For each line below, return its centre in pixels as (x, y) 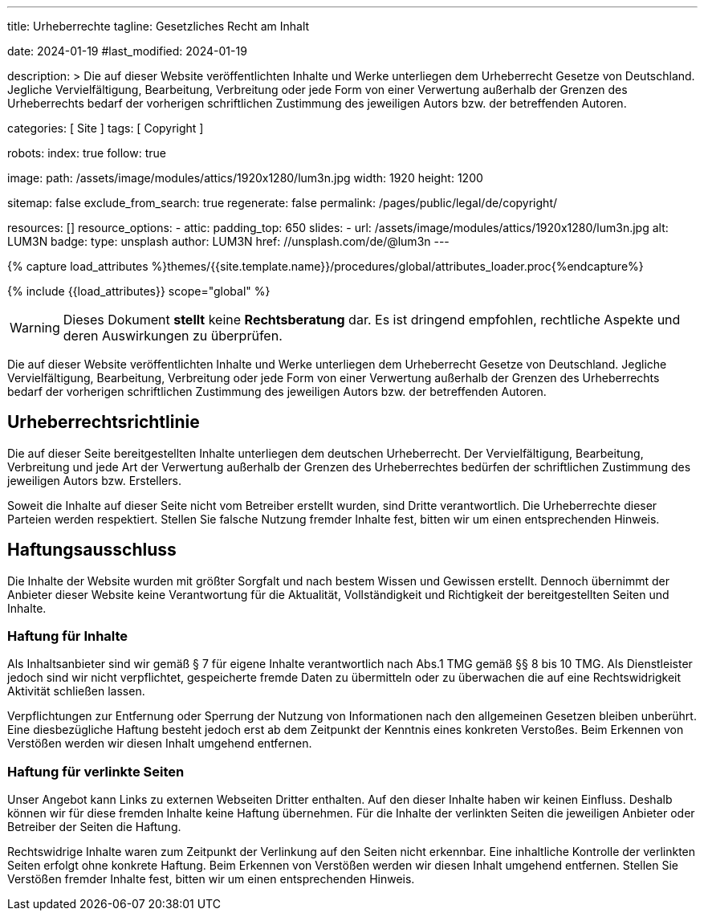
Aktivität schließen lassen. (76, 691)
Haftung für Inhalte (68, 636)
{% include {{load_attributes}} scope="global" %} (139, 291)
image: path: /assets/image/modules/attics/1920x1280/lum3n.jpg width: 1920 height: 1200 (245, 178)
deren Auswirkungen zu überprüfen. (173, 336)
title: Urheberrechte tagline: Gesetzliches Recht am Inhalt (159, 26)
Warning (35, 328)
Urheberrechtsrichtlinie (104, 422)
